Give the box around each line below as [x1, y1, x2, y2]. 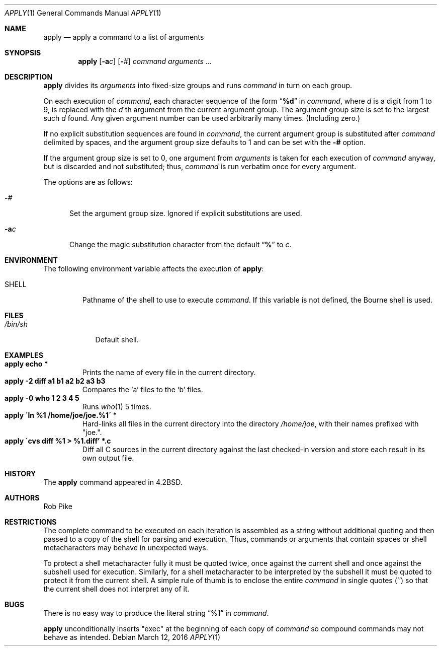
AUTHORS [5, 493, 40, 502]
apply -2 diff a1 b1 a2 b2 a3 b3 [5, 377, 106, 385]
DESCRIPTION [5, 73, 53, 81]
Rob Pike [43, 502, 72, 511]
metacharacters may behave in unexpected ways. [43, 543, 208, 552]
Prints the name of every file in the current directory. [82, 368, 256, 377]
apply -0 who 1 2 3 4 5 [5, 394, 79, 402]
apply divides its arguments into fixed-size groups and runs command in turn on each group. [43, 81, 352, 90]
